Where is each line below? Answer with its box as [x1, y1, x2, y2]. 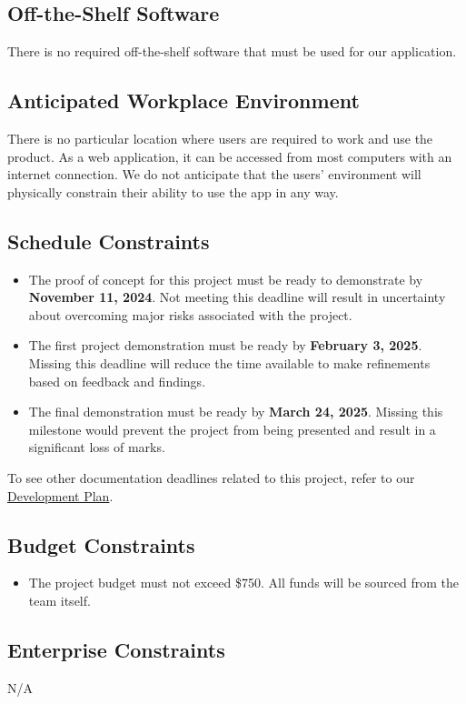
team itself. [28, 590, 91, 609]
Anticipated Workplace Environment [7, 86, 360, 115]
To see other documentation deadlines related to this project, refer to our [7, 468, 415, 487]
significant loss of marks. [28, 437, 165, 457]
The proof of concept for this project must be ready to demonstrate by [28, 269, 423, 288]
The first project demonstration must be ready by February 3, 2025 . [28, 336, 422, 355]
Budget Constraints [7, 530, 195, 558]
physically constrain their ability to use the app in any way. [7, 182, 339, 201]
